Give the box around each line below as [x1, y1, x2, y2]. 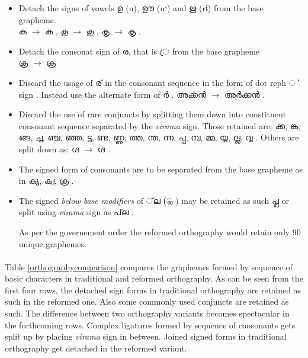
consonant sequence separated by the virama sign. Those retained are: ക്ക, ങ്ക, [18, 119, 300, 132]
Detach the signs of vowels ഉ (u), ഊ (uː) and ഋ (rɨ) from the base [18, 2, 264, 14]
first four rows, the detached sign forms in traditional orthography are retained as [5, 283, 301, 296]
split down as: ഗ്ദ [18, 142, 79, 155]
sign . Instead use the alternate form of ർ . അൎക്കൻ [18, 88, 206, 100]
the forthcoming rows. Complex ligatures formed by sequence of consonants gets [5, 318, 296, 331]
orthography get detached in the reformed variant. [5, 341, 187, 354]
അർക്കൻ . [224, 88, 265, 100]
